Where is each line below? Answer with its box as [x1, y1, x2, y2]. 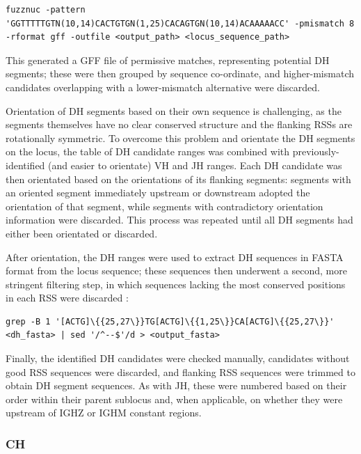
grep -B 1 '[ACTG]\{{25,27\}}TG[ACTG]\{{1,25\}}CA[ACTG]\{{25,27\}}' [6, 316, 335, 327]
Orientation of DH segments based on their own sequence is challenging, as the [6, 103, 342, 118]
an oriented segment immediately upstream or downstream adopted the [6, 185, 310, 200]
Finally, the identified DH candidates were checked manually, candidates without [6, 351, 350, 366]
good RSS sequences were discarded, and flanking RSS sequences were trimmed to [6, 364, 355, 379]
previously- [292, 144, 339, 159]
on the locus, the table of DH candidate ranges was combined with [6, 144, 290, 159]
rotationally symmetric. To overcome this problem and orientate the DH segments [6, 130, 355, 145]
